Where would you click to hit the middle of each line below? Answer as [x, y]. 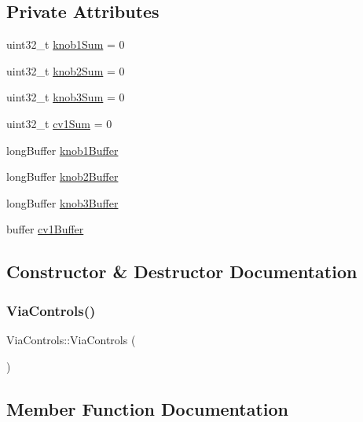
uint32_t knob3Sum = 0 [66, 97]
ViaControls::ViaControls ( [71, 339]
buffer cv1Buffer [45, 229]
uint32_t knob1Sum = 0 [66, 44]
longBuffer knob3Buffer [62, 202]
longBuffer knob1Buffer [62, 150]
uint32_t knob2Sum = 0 [66, 70]
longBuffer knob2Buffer [62, 176]
